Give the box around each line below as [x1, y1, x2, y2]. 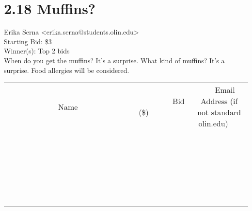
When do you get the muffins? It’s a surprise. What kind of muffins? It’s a [4, 55, 225, 65]
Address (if [201, 95, 238, 107]
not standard [197, 106, 241, 118]
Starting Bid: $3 [4, 36, 52, 46]
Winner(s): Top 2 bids [4, 46, 70, 56]
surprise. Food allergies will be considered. [4, 65, 129, 75]
